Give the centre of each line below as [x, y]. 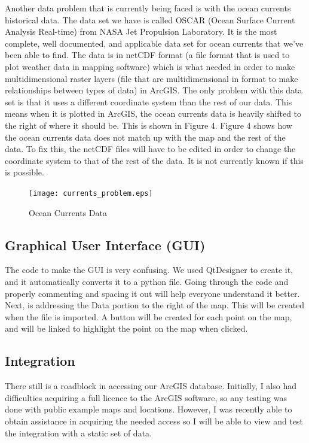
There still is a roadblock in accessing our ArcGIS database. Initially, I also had [151, 386]
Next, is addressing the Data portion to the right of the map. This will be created [155, 305]
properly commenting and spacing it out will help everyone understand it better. [152, 293]
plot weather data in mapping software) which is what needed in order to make [150, 66]
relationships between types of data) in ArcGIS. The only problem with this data [154, 90]
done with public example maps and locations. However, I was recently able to [149, 409]
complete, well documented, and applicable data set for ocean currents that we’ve [154, 43]
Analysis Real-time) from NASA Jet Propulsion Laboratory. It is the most [141, 31]
